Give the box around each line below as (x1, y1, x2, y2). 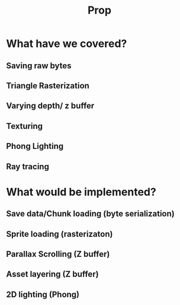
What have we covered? (6, 37, 127, 50)
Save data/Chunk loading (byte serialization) (6, 209, 175, 219)
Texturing (6, 121, 43, 131)
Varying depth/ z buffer (6, 101, 95, 111)
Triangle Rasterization (6, 81, 90, 91)
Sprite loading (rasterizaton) (6, 229, 113, 239)
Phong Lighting (6, 141, 64, 151)
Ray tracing (6, 161, 49, 171)
